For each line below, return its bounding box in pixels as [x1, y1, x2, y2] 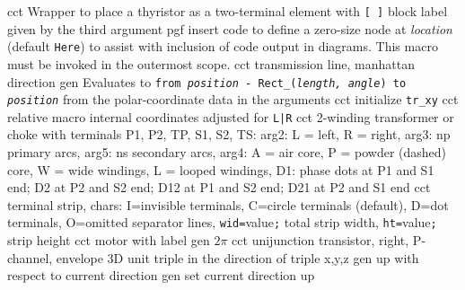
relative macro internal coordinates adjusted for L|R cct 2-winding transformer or [7, 107, 454, 126]
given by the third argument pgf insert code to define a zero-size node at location [7, 19, 452, 38]
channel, [7, 248, 53, 267]
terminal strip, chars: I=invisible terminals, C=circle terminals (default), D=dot [7, 195, 449, 214]
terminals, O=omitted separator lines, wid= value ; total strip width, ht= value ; [7, 213, 437, 232]
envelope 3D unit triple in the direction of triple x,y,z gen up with [56, 248, 419, 267]
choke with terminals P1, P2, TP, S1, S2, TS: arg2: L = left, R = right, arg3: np [7, 125, 451, 144]
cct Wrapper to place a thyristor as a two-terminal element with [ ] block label [7, 2, 448, 20]
